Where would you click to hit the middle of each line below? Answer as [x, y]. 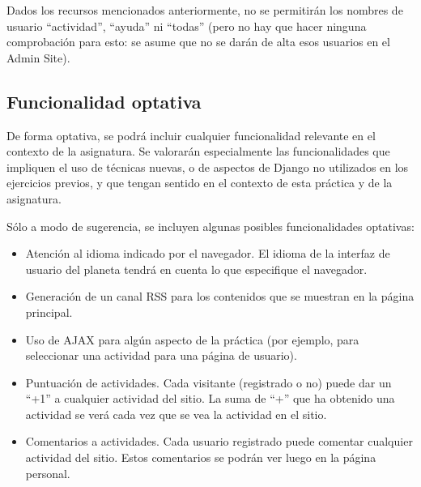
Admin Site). [38, 57]
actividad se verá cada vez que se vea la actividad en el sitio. [176, 414]
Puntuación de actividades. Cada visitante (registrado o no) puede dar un [208, 382]
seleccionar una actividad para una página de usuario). [161, 355]
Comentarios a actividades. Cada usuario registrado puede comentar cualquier [219, 441]
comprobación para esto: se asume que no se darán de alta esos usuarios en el [198, 42]
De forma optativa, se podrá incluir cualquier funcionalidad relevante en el [191, 135]
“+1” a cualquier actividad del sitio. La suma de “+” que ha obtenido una [210, 398]
